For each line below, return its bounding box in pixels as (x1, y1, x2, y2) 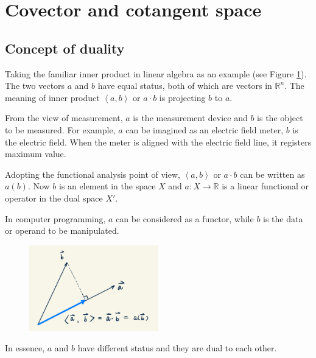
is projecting (159, 91, 206, 104)
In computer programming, (5, 212, 106, 225)
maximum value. (5, 147, 66, 160)
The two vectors (5, 79, 65, 92)
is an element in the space (59, 180, 156, 192)
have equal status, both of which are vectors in (97, 79, 272, 92)
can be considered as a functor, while (116, 212, 254, 225)
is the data (263, 212, 303, 225)
